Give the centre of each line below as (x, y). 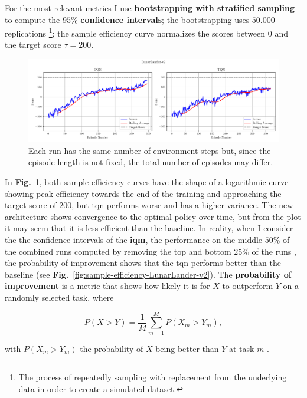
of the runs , (274, 251)
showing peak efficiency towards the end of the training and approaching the (143, 193)
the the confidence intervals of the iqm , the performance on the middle (134, 239)
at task (242, 348)
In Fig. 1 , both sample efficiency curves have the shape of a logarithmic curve (147, 182)
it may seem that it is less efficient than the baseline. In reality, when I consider (149, 228)
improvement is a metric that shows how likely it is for (107, 286)
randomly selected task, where (59, 297)
